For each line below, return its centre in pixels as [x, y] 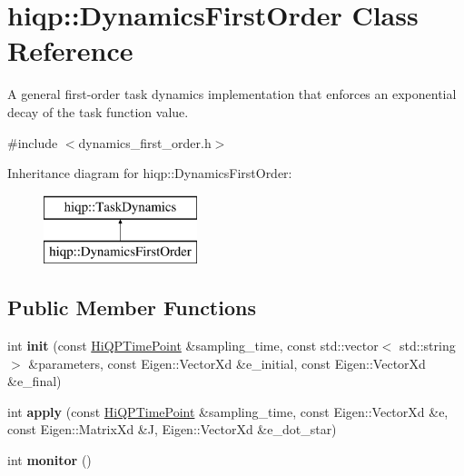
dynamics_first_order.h [145, 142]
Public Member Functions [132, 307]
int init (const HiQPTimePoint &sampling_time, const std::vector [193, 346]
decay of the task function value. [98, 111]
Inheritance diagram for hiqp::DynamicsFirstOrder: [150, 173]
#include [33, 142]
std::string [428, 346]
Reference [70, 50]
